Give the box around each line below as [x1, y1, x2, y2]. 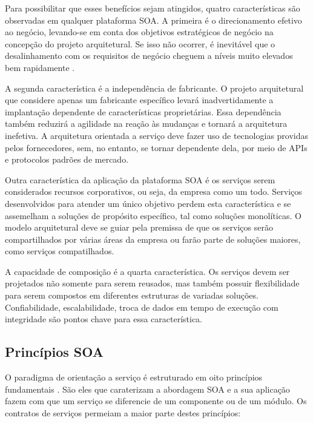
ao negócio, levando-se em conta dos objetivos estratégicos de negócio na [5, 25, 274, 38]
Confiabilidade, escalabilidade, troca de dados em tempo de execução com [5, 300, 278, 313]
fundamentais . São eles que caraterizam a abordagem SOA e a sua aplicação [5, 382, 290, 395]
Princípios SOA [5, 342, 104, 361]
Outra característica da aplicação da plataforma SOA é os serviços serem [5, 173, 275, 186]
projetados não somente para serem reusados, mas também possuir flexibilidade [5, 277, 300, 289]
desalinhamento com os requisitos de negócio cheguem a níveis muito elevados [5, 49, 293, 62]
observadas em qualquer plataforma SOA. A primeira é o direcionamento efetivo [5, 13, 302, 26]
